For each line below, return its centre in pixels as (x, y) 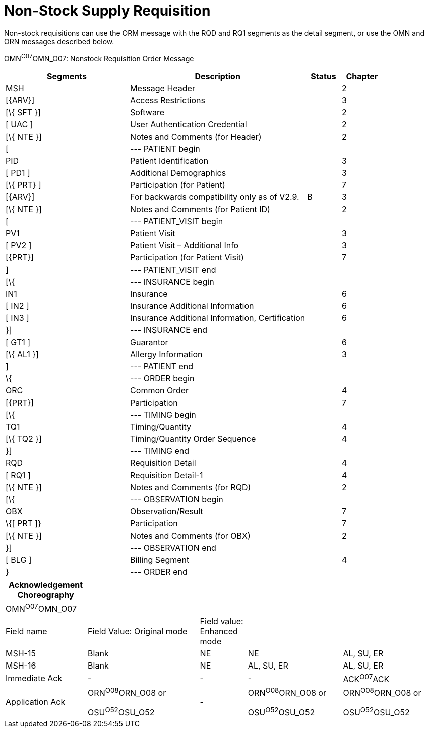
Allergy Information (166, 354)
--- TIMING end (160, 451)
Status (323, 76)
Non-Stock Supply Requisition (107, 11)
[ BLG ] (19, 560)
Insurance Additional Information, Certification (218, 318)
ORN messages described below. (59, 41)
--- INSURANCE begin (172, 282)
